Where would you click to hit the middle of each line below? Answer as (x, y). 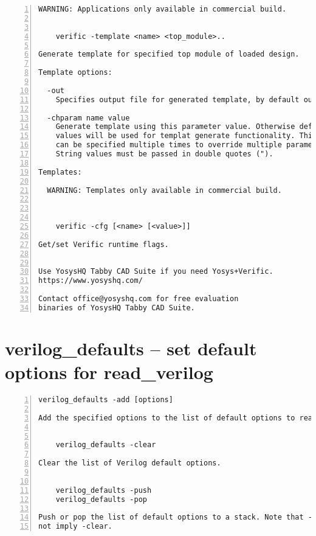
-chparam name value (88, 118)
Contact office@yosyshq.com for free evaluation (139, 299)
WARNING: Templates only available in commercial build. (164, 190)
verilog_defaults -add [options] (106, 400)
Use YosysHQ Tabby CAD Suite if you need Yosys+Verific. (156, 272)
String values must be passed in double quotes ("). (164, 154)
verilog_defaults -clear (106, 445)
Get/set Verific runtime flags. (104, 244)
